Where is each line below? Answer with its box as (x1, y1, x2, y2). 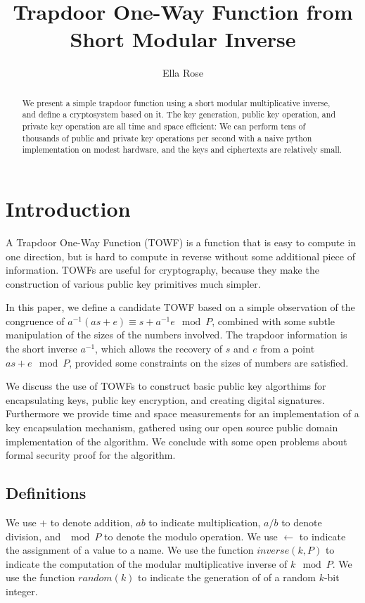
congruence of (6, 313, 65, 328)
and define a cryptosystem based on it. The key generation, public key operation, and (22, 108, 336, 120)
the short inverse (6, 341, 77, 356)
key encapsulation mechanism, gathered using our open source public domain (6, 420, 338, 435)
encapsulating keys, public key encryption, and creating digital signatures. (6, 392, 325, 407)
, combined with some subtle (212, 313, 335, 328)
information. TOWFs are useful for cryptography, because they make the (6, 262, 319, 277)
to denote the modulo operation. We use (104, 528, 278, 543)
